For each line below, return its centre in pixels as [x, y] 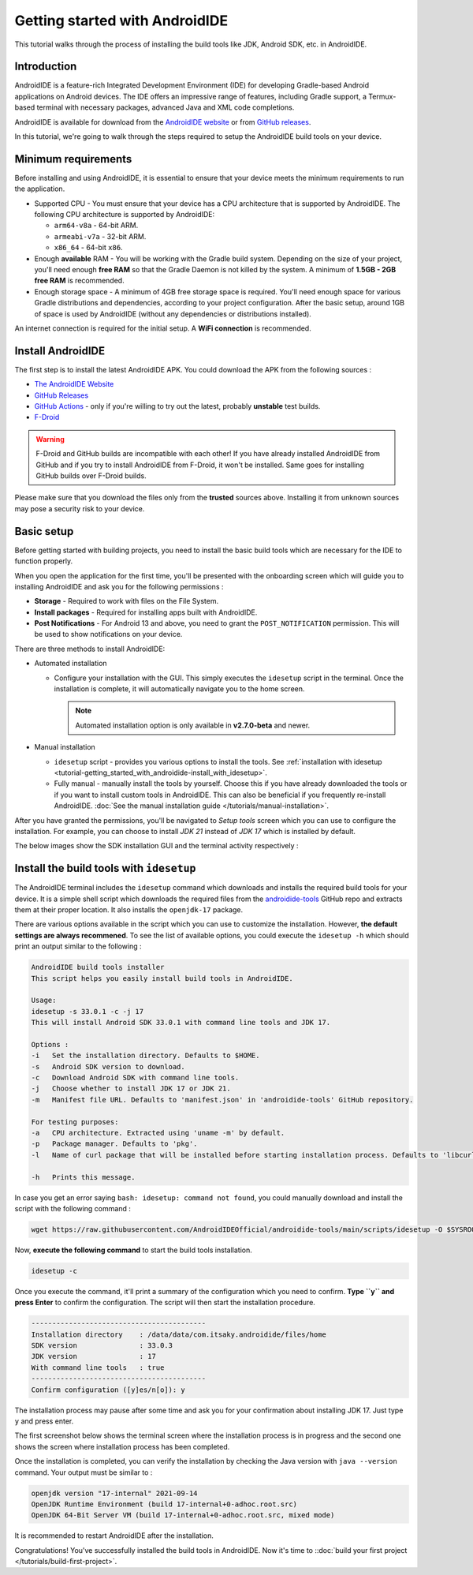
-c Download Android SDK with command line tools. [135, 1078]
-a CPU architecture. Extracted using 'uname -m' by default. [158, 1133]
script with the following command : [73, 1208]
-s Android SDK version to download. [108, 1066]
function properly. [44, 561]
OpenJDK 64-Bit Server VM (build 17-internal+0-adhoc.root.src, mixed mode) [183, 1515]
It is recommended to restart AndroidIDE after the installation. [114, 1536]
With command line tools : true [98, 1367]
